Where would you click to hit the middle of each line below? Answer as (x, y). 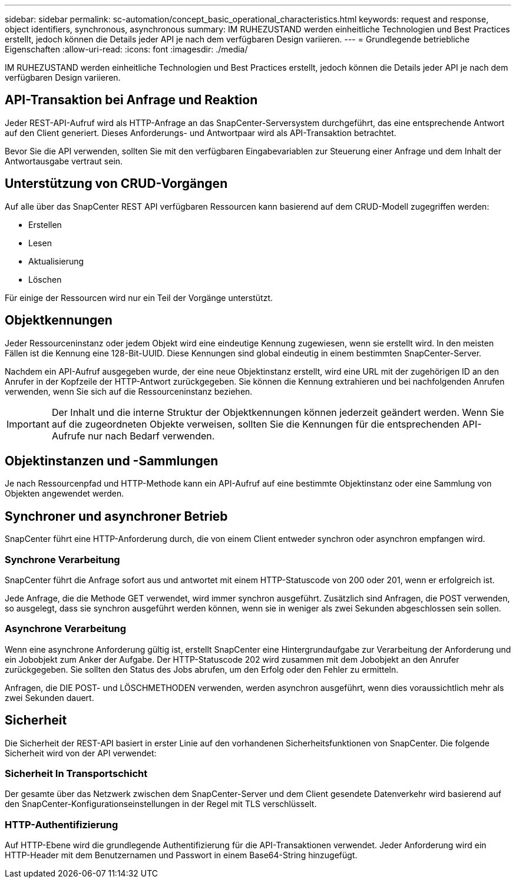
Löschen (45, 279)
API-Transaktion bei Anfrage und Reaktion (131, 100)
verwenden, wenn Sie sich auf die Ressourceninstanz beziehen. (129, 391)
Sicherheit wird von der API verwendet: (81, 753)
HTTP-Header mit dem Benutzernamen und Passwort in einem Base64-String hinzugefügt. (181, 855)
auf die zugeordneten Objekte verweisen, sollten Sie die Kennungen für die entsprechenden (256, 424)
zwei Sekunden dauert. (49, 697)
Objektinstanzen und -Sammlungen (112, 461)
